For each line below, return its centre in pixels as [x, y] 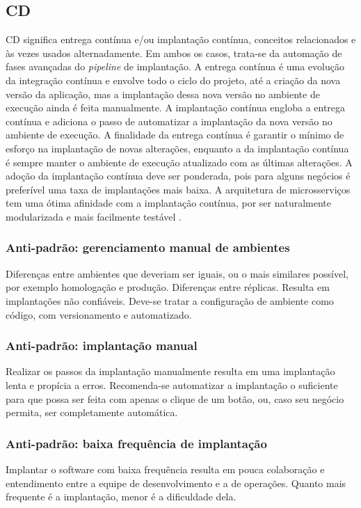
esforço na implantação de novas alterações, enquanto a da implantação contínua [177, 148]
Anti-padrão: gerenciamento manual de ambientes [148, 247]
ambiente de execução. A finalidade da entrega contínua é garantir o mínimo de [175, 135]
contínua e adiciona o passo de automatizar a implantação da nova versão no [169, 121]
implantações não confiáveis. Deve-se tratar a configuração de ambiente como [170, 300]
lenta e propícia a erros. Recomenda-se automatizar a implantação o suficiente [172, 384]
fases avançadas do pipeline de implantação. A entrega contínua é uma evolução [175, 66]
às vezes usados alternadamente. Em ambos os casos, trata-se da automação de [174, 53]
